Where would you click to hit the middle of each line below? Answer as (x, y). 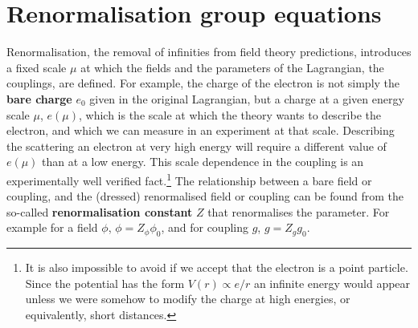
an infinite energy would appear (332, 283)
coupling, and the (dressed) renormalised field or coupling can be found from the (205, 196)
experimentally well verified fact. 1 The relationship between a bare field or (189, 179)
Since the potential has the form (105, 283)
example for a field (52, 227)
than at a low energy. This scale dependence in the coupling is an (203, 162)
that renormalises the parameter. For (299, 211)
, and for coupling (205, 227)
